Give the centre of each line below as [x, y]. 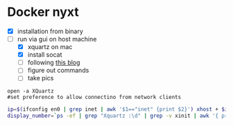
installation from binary [50, 31]
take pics [41, 78]
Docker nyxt [43, 12]
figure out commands [58, 71]
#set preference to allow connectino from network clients [94, 98]
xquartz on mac [50, 47]
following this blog [54, 62]
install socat [45, 55]
